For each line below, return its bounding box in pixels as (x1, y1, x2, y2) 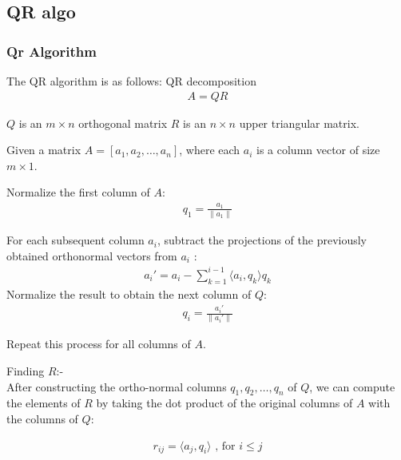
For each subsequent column (6, 232, 145, 248)
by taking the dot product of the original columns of (96, 395, 353, 411)
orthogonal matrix (78, 114, 168, 131)
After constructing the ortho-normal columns (6, 378, 227, 395)
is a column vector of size (256, 141, 380, 158)
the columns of (6, 410, 78, 427)
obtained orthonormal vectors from (6, 247, 177, 264)
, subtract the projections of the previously (157, 232, 367, 248)
